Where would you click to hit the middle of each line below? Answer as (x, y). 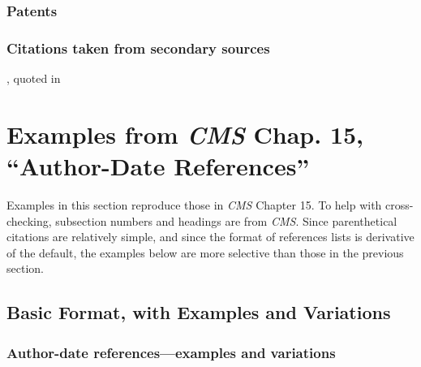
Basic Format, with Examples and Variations (199, 312)
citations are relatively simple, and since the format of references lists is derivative (210, 237)
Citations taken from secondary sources (138, 47)
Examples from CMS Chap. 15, (185, 134)
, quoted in (34, 78)
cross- (400, 204)
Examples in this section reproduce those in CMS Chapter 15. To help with (194, 204)
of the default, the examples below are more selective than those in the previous (205, 252)
